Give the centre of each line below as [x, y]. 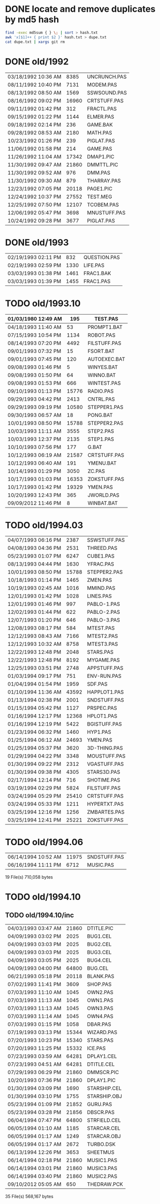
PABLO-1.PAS [104, 604]
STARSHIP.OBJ [104, 1096]
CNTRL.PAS [101, 399]
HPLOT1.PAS [102, 716]
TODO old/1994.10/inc [40, 915]
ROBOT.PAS [102, 335]
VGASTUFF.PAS [105, 764]
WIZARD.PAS [102, 1032]
